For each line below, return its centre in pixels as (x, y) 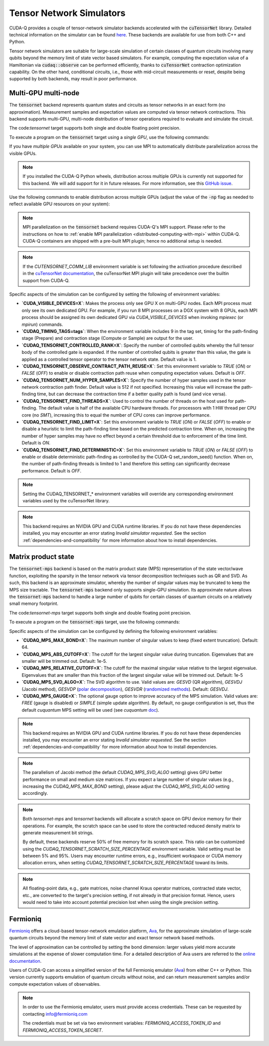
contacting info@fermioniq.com (55, 1014)
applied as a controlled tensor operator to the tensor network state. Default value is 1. (109, 359)
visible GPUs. (23, 153)
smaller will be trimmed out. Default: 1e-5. (64, 661)
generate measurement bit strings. (58, 833)
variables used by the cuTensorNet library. (66, 500)
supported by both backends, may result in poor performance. (73, 79)
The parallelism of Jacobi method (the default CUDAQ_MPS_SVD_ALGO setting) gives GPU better (123, 772)
